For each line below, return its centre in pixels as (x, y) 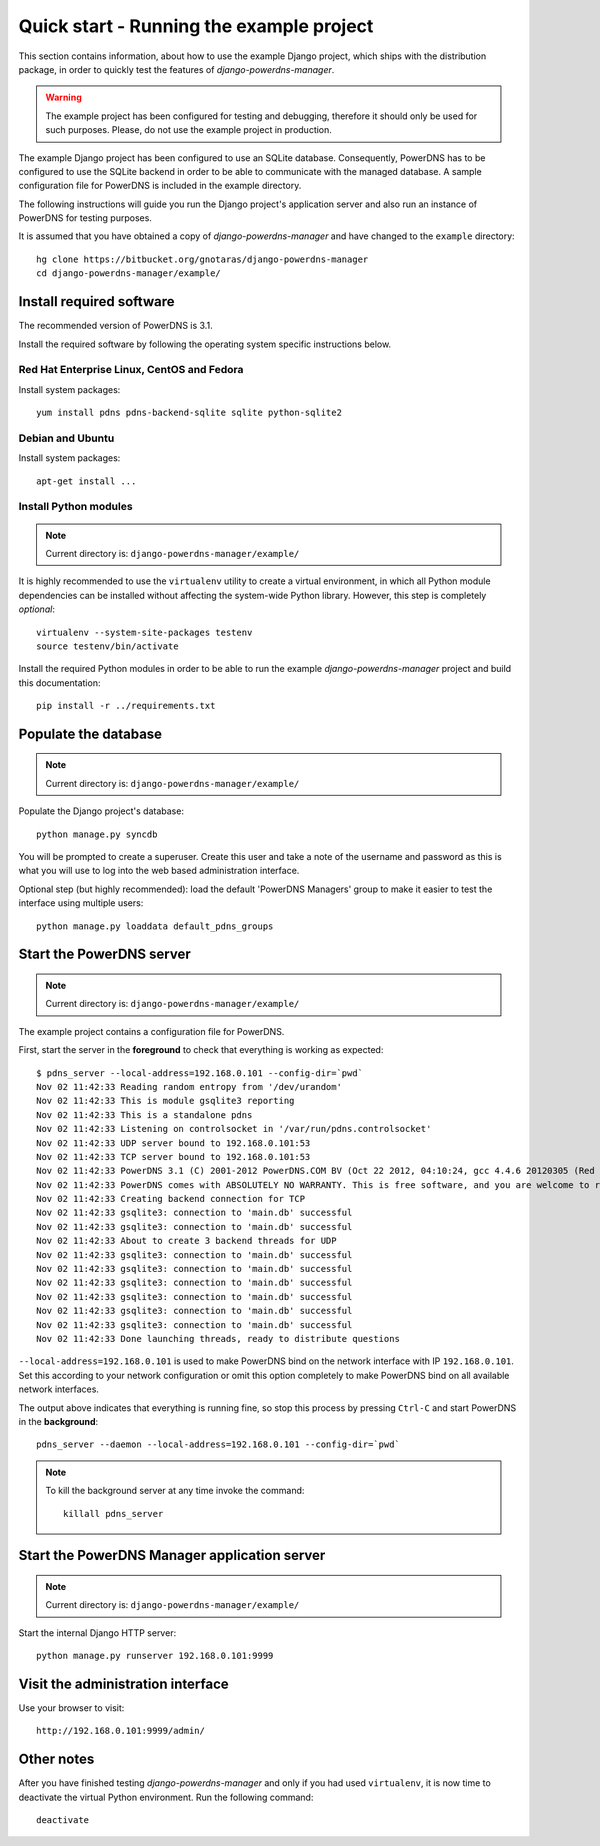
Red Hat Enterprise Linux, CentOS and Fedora (131, 370)
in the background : (58, 1421)
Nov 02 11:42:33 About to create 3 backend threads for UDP (186, 1241)
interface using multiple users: (81, 903)
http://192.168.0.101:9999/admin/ (120, 1731)
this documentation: (59, 682)
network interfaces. (59, 1389)
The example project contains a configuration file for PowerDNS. (151, 1031)
